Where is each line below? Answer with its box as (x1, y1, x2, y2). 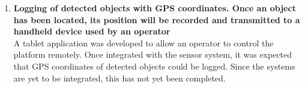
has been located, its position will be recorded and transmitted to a (13, 13, 300, 26)
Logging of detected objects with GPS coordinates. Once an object (13, 2, 296, 14)
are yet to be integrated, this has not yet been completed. (13, 71, 226, 84)
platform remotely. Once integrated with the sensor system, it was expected (13, 48, 292, 61)
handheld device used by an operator (13, 25, 171, 37)
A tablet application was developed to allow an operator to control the (13, 36, 274, 49)
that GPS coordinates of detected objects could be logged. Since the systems (13, 59, 295, 72)
